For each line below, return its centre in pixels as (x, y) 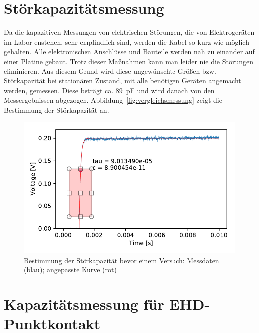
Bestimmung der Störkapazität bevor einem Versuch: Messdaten (122, 260)
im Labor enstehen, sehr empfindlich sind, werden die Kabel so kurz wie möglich (127, 41)
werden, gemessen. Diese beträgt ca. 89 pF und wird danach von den (109, 90)
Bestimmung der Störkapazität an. (57, 109)
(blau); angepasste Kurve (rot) (70, 270)
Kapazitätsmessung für (84, 304)
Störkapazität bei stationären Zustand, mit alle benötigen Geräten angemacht (123, 81)
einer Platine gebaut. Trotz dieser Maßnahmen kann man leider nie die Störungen (129, 61)
